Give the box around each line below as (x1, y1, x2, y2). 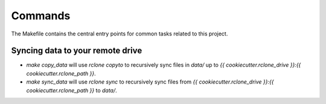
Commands (11, 9, 71, 22)
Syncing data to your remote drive (11, 46, 142, 56)
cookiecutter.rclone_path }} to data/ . (26, 87, 117, 94)
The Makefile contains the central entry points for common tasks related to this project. (11, 30, 228, 37)
